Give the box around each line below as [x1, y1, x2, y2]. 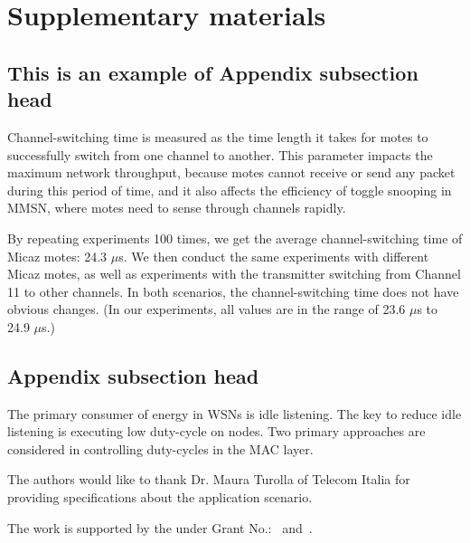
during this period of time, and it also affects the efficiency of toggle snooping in [7, 180, 452, 199]
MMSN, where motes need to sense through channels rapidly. [7, 198, 346, 217]
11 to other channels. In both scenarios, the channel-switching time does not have [7, 281, 459, 300]
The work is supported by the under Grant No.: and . [7, 518, 313, 537]
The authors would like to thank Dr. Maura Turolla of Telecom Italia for [7, 470, 410, 489]
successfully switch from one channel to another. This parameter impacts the [7, 145, 433, 164]
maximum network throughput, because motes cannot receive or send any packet [7, 163, 456, 182]
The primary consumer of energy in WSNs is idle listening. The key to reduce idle [7, 404, 462, 423]
